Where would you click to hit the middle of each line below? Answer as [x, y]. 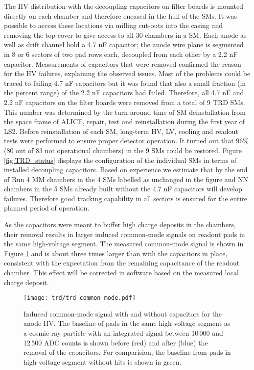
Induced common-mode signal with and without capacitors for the [123, 313]
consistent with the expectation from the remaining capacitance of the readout [122, 263]
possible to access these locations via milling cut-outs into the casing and [114, 25]
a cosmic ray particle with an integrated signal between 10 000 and [123, 333]
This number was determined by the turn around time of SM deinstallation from [125, 112]
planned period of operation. [47, 208]
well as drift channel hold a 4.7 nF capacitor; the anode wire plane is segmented [124, 44]
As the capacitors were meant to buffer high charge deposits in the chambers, [120, 225]
